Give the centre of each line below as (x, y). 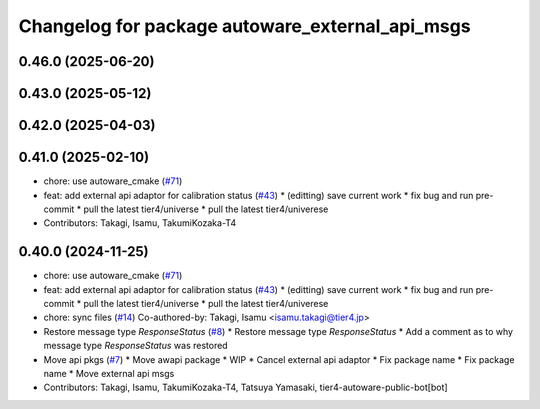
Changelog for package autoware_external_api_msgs (244, 26)
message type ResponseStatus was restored (136, 346)
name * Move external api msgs (109, 373)
